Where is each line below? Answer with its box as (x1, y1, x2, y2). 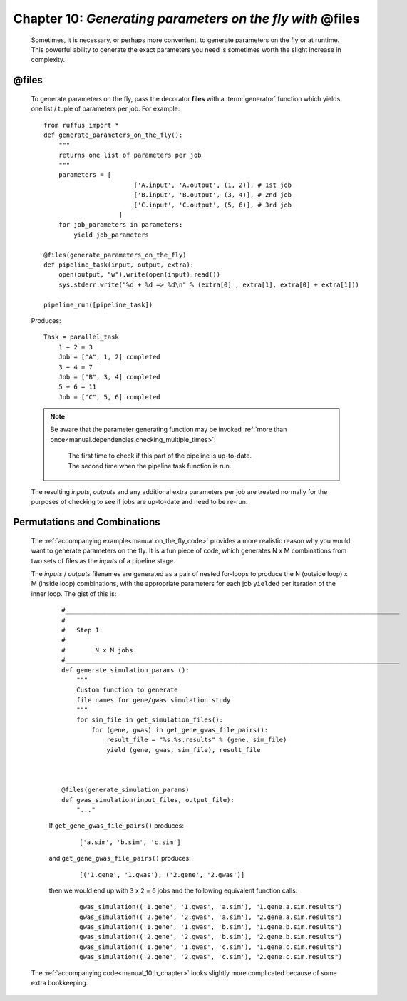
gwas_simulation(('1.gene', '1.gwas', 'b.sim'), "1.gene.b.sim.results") (79, 923, 343, 931)
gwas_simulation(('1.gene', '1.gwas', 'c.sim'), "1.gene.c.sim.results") (79, 943, 343, 951)
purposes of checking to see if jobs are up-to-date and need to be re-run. (31, 498, 248, 506)
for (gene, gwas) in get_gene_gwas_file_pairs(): (91, 726, 269, 734)
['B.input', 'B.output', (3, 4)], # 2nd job (133, 191, 292, 199)
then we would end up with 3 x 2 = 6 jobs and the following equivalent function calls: (48, 886, 298, 895)
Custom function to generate (76, 686, 178, 694)
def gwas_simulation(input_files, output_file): (61, 796, 235, 804)
